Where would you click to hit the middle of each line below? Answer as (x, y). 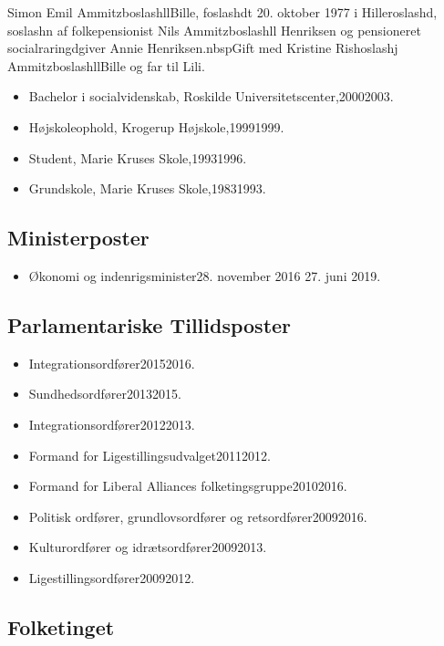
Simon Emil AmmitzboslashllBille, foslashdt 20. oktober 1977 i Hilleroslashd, (222, 12)
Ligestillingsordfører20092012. (112, 577)
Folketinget (61, 626)
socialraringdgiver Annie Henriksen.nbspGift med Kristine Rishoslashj (203, 48)
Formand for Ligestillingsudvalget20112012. (150, 455)
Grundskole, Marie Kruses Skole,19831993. (147, 188)
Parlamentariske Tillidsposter (150, 324)
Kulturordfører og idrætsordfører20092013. (148, 547)
